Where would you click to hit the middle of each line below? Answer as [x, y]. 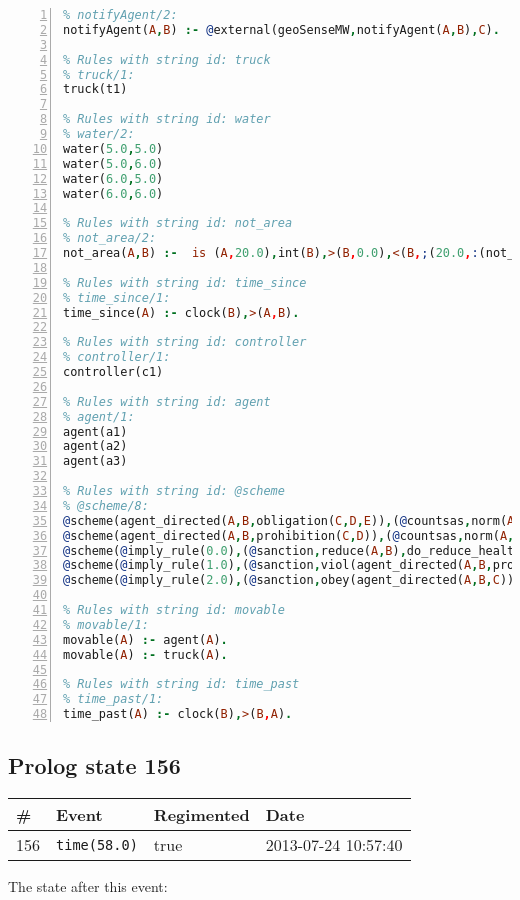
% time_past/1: [113, 699]
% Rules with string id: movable [174, 610]
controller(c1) [113, 372]
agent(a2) [95, 446]
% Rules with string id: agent [167, 401]
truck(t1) [95, 89]
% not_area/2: [110, 238]
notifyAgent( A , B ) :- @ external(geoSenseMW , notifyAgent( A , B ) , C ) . [281, 29]
